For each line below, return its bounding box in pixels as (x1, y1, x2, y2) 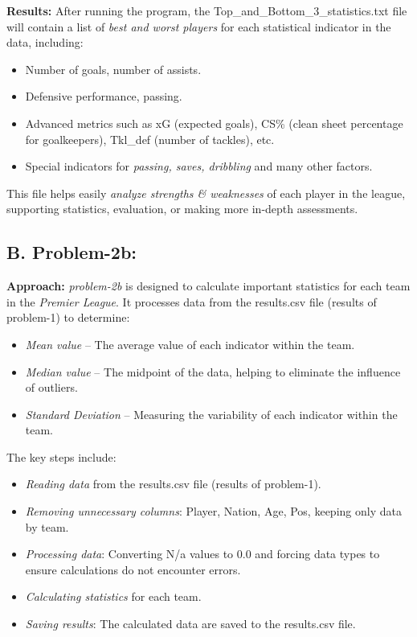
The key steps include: (6, 448, 117, 465)
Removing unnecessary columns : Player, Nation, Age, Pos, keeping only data (25, 503, 402, 520)
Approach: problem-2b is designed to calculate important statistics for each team (6, 277, 411, 294)
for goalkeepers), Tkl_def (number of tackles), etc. (25, 130, 275, 147)
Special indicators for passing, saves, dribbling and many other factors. (25, 158, 373, 175)
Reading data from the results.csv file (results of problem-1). (25, 475, 321, 492)
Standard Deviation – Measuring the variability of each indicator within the (25, 405, 398, 422)
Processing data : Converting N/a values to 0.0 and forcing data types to (25, 545, 380, 562)
